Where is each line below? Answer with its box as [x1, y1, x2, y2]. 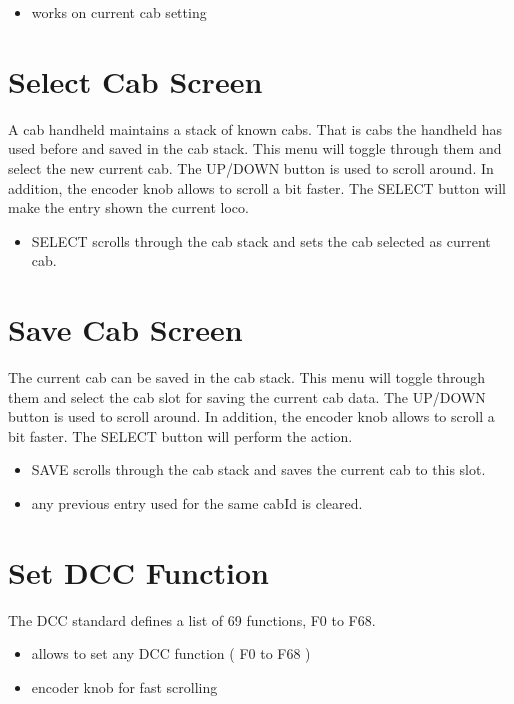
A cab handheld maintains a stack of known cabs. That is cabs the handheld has [8, 118, 502, 139]
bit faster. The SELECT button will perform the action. [8, 425, 353, 446]
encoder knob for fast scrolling [31, 676, 218, 697]
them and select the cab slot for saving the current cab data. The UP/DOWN [8, 386, 486, 407]
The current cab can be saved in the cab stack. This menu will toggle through [8, 367, 486, 387]
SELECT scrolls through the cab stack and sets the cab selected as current [31, 230, 491, 251]
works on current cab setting [31, 2, 207, 22]
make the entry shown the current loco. [8, 197, 249, 218]
